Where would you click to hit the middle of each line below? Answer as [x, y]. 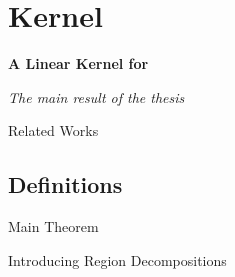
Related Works [53, 130]
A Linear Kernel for [78, 63]
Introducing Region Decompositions [117, 259]
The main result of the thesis [96, 96]
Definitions [65, 184]
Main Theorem [53, 226]
